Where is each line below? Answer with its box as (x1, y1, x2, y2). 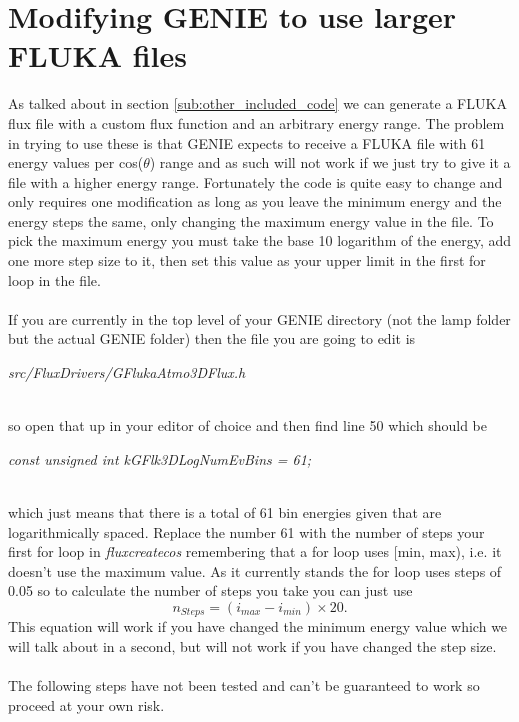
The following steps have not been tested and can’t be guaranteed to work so (8, 675, 480, 696)
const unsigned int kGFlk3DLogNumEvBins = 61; (8, 448, 312, 469)
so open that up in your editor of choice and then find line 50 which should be (8, 415, 487, 436)
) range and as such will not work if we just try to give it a (149, 152, 511, 173)
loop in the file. (8, 269, 101, 290)
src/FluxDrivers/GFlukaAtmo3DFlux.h (8, 362, 246, 383)
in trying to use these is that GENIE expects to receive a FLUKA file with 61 (8, 132, 486, 153)
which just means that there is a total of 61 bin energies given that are (8, 502, 442, 522)
